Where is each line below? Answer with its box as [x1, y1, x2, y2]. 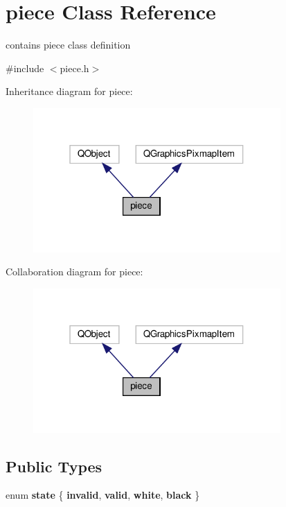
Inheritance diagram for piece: [6, 84, 133, 98]
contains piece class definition [6, 37, 131, 52]
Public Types [6, 455, 102, 476]
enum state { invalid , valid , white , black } [6, 488, 200, 502]
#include [6, 60, 44, 75]
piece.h [60, 60, 89, 75]
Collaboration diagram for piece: [6, 264, 143, 279]
